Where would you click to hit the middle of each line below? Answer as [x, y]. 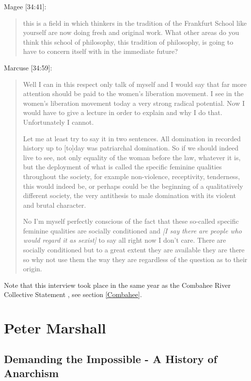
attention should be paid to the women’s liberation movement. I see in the [133, 93]
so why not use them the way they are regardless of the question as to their [135, 259]
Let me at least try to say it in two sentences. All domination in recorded [132, 138]
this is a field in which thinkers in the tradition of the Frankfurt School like [135, 23]
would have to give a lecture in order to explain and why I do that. [123, 112]
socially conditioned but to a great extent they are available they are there [134, 250]
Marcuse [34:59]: [28, 67]
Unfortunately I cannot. [58, 122]
